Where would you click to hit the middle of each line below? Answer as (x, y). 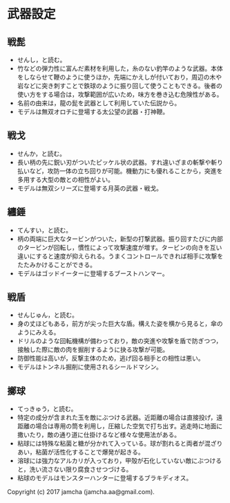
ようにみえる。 (38, 332)
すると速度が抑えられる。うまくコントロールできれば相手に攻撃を (129, 256)
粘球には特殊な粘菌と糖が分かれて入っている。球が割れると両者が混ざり (120, 443)
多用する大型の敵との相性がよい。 (65, 179)
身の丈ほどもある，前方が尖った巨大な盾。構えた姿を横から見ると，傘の (120, 324)
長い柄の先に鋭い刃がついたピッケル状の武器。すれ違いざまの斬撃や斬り (120, 162)
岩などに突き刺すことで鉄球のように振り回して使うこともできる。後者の (120, 86)
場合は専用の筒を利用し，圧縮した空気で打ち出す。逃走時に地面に (129, 426)
